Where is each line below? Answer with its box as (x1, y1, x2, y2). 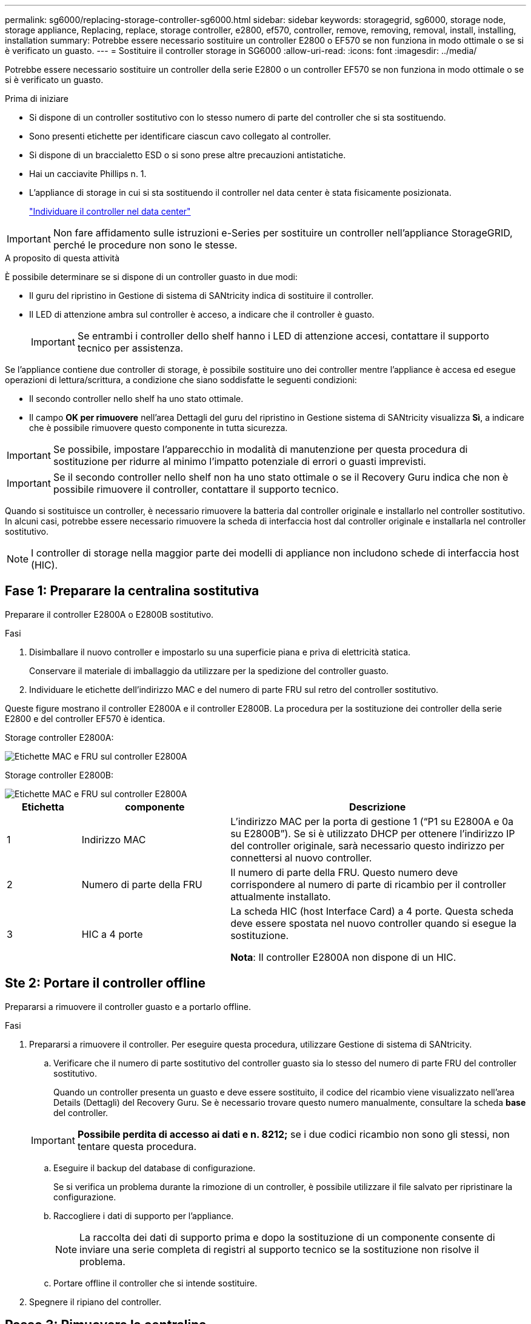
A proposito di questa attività (5, 253, 120, 263)
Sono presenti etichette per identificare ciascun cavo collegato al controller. (29, 131, 331, 141)
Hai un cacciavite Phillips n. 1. (29, 169, 147, 179)
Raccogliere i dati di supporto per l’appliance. (53, 1210, 234, 1221)
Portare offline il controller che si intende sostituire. (53, 1277, 258, 1288)
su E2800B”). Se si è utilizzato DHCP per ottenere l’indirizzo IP (230, 827, 515, 840)
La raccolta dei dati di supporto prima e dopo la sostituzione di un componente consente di (79, 1231, 495, 1243)
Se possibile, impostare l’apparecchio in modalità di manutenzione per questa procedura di (53, 443, 468, 455)
